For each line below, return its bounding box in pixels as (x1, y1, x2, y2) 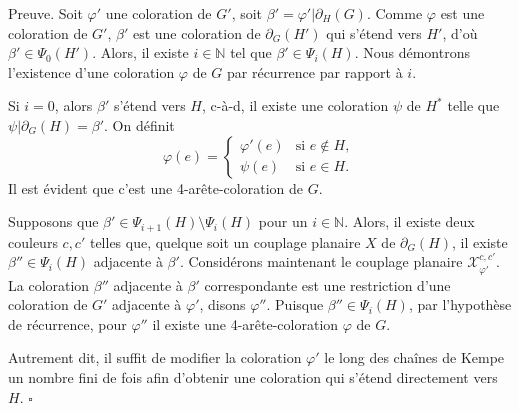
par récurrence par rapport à (227, 61, 403, 82)
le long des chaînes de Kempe (324, 347, 505, 368)
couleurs (8, 231, 58, 252)
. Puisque (266, 294, 324, 315)
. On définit (104, 114, 175, 135)
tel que (230, 42, 272, 63)
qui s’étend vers (326, 22, 422, 43)
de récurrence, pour (8, 313, 127, 334)
